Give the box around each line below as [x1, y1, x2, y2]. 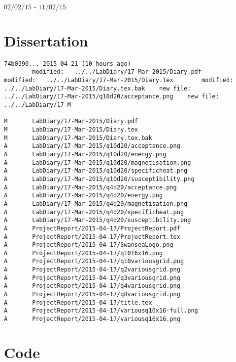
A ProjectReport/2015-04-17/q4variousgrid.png [4, 282, 180, 290]
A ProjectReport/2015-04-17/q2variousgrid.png [4, 266, 180, 273]
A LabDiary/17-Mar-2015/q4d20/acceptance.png [4, 183, 177, 191]
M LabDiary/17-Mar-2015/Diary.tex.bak [4, 134, 152, 141]
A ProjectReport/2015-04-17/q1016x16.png [4, 249, 163, 257]
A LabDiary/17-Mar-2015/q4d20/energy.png [4, 192, 163, 199]
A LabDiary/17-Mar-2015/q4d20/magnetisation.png [4, 200, 188, 207]
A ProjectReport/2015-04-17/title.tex [4, 299, 152, 306]
